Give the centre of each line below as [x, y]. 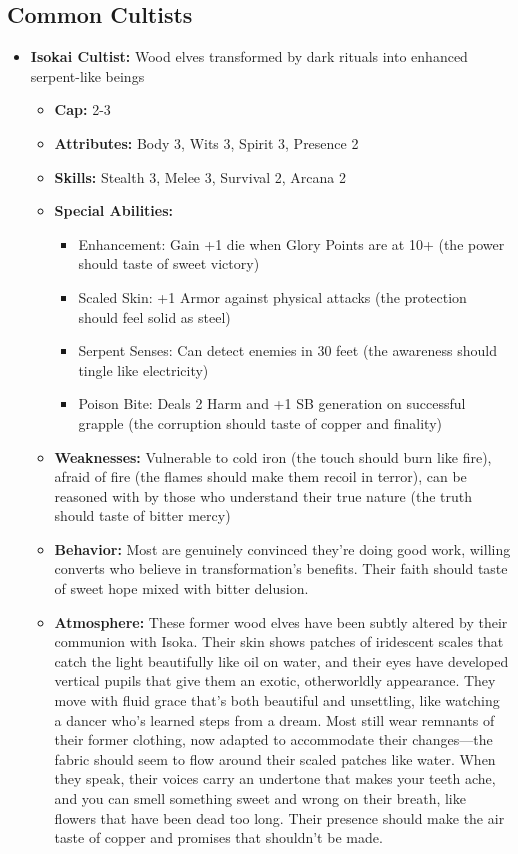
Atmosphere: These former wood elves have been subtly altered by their [281, 621]
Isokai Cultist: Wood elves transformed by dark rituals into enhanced [249, 56]
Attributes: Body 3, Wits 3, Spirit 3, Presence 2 [206, 142]
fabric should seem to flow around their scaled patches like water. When [275, 758]
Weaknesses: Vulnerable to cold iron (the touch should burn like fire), [273, 456]
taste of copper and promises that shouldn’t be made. [218, 837]
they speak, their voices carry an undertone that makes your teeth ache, [275, 778]
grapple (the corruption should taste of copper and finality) [260, 422]
